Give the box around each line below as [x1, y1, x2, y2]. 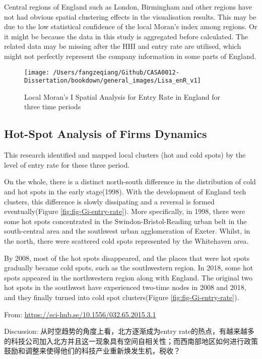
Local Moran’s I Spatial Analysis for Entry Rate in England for [24, 91, 220, 102]
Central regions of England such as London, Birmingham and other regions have [4, 2, 252, 12]
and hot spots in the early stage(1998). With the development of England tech [4, 186, 246, 197]
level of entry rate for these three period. [4, 159, 130, 170]
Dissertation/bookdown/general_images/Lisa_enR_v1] [24, 77, 201, 85]
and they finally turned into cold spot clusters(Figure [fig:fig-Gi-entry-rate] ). [4, 292, 239, 302]
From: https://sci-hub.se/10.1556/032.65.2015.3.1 [4, 309, 156, 319]
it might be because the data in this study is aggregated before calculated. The [4, 31, 248, 41]
